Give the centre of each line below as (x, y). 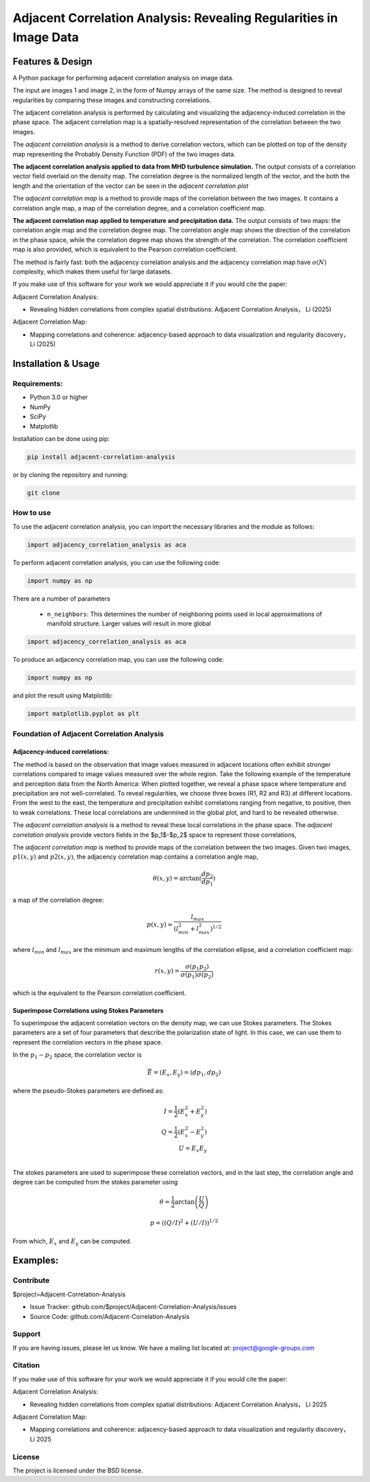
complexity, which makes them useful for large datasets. (92, 272)
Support (27, 1334)
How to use (32, 513)
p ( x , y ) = (160, 925)
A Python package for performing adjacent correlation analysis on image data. (123, 77)
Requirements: (38, 384)
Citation (26, 1365)
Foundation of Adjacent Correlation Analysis (88, 734)
